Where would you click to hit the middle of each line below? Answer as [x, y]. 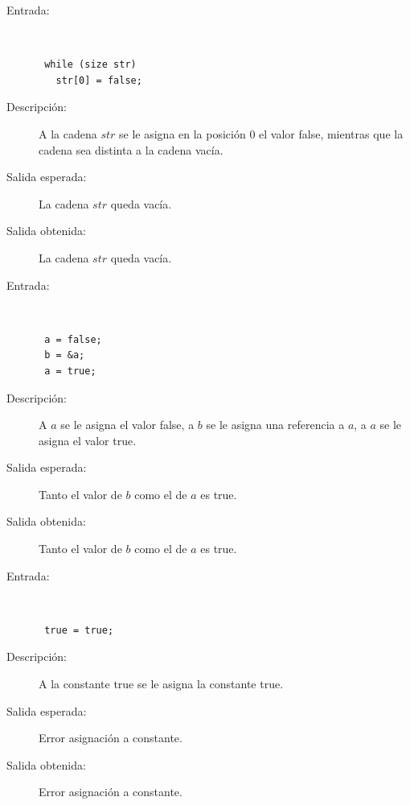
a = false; [73, 339]
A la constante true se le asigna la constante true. [161, 684]
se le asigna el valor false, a [127, 425]
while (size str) [90, 65]
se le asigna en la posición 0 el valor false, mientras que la [261, 133]
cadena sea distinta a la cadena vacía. [131, 149]
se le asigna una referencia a [275, 425]
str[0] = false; [99, 80]
